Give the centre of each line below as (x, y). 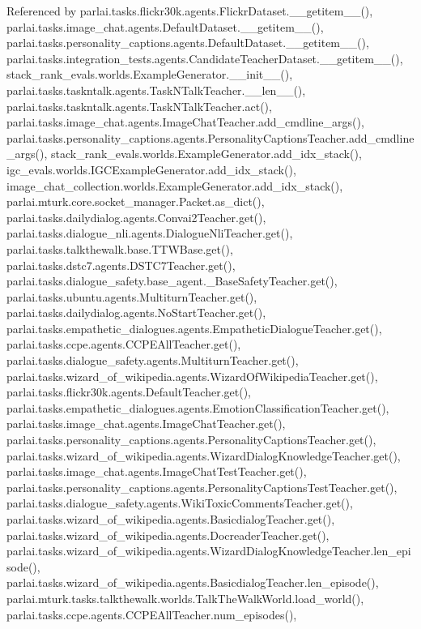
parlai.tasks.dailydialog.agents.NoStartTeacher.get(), (136, 312)
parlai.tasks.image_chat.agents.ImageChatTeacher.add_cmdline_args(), (185, 122)
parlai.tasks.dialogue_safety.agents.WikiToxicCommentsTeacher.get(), (180, 503)
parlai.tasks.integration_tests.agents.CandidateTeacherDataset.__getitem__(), (205, 58)
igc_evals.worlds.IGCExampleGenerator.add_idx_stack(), (151, 169)
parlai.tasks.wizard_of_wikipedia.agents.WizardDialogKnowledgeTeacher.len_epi (209, 551)
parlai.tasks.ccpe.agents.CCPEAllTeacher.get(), (124, 344)
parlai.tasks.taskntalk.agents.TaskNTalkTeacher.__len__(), (156, 90)
